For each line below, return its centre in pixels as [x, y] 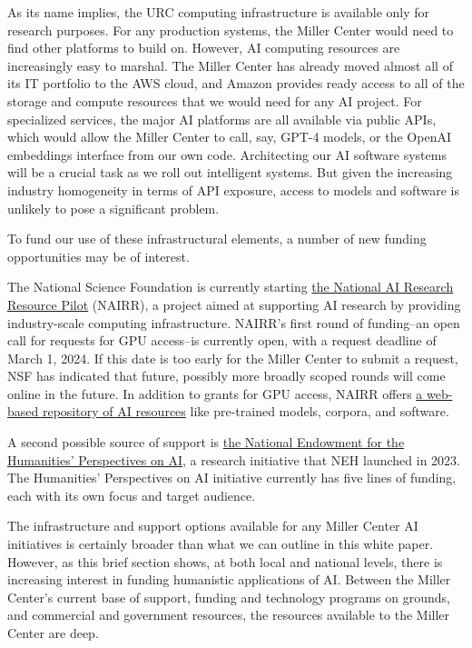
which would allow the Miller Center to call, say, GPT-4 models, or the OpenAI [229, 137]
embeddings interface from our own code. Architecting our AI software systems [227, 154]
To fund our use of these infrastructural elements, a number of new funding [217, 239]
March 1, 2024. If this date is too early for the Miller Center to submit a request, [233, 358]
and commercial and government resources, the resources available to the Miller [229, 615]
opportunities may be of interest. [98, 256]
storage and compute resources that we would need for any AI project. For [215, 100]
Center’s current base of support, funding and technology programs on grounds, [229, 597]
